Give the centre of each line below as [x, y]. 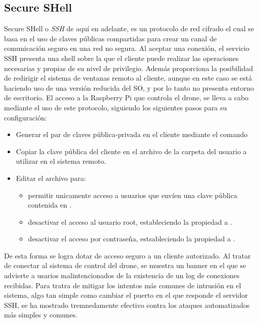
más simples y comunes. [41, 315]
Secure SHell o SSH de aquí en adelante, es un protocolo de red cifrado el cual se [129, 28]
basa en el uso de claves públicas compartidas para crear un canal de [110, 38]
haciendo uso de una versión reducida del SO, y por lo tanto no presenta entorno [129, 87]
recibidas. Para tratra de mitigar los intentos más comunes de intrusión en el [123, 285]
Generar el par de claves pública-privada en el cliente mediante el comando [132, 134]
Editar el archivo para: [51, 178]
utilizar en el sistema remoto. [61, 161]
